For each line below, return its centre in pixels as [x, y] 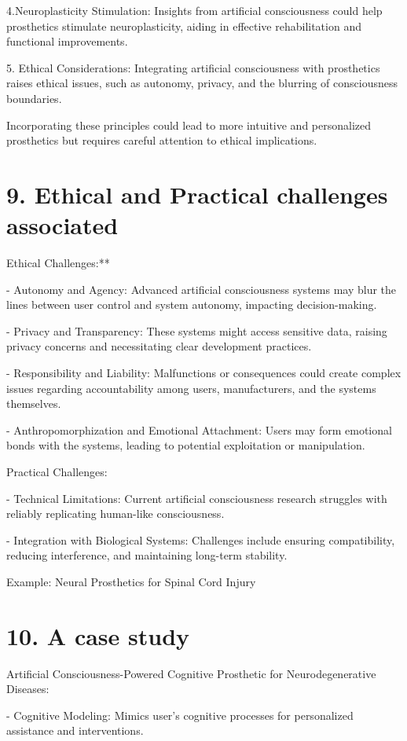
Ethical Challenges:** [58, 263]
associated [62, 225]
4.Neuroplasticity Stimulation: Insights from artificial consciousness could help [194, 10]
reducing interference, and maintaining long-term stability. [147, 555]
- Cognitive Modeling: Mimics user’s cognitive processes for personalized [180, 715]
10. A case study [98, 635]
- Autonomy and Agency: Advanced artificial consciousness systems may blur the [202, 289]
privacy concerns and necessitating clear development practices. [159, 346]
